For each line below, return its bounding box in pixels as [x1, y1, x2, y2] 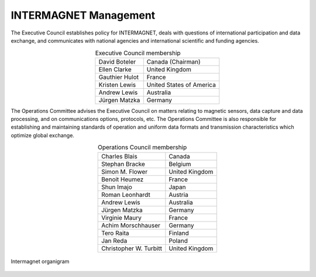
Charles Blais [101, 152, 138, 160]
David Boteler [98, 57, 136, 65]
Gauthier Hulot [98, 73, 139, 81]
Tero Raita [101, 228, 129, 237]
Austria [169, 191, 188, 199]
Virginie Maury [101, 213, 142, 221]
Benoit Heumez [101, 175, 144, 183]
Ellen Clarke [98, 65, 132, 73]
